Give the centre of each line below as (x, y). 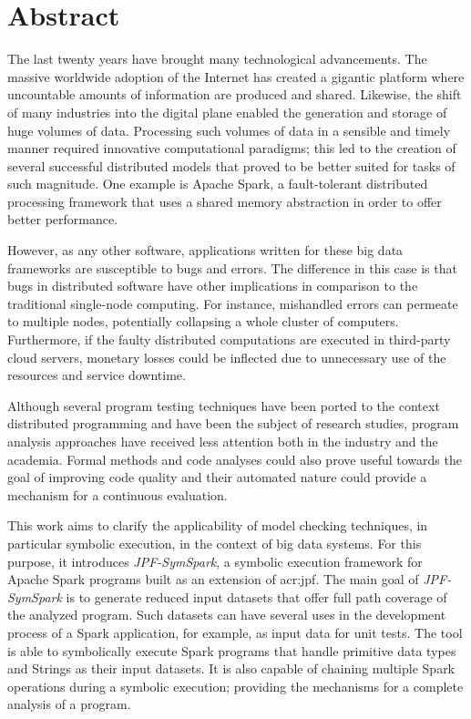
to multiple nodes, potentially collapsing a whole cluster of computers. (203, 321)
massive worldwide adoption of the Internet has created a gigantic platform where (236, 76)
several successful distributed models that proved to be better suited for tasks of (231, 165)
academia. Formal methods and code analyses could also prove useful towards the (235, 459)
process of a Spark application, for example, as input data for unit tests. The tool (235, 632)
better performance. (63, 219)
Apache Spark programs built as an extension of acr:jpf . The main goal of (213, 579)
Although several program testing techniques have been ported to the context (224, 405)
